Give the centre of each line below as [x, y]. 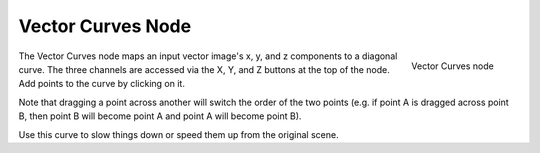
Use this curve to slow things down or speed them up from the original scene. [178, 134]
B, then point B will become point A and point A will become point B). [160, 116]
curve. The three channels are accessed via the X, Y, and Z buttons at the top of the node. [204, 69]
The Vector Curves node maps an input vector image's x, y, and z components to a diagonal [208, 56]
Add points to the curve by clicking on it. [101, 84]
